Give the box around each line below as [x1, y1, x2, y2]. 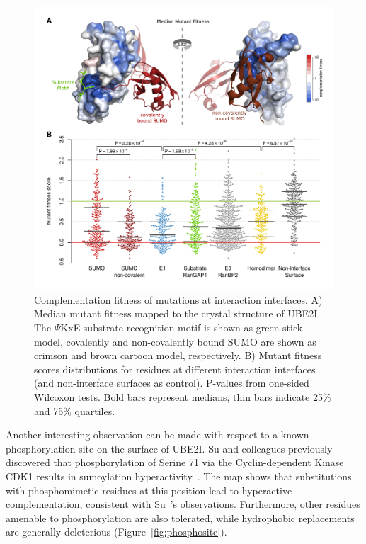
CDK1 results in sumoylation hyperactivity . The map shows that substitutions [6, 468, 352, 483]
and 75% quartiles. [34, 403, 115, 418]
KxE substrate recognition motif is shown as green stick [60, 320, 303, 334]
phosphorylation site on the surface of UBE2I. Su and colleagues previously [6, 441, 333, 455]
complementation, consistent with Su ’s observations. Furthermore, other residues [6, 497, 360, 511]
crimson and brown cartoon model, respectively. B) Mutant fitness [34, 348, 322, 363]
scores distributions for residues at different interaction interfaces [34, 361, 316, 376]
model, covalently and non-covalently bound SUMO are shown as [34, 334, 316, 348]
